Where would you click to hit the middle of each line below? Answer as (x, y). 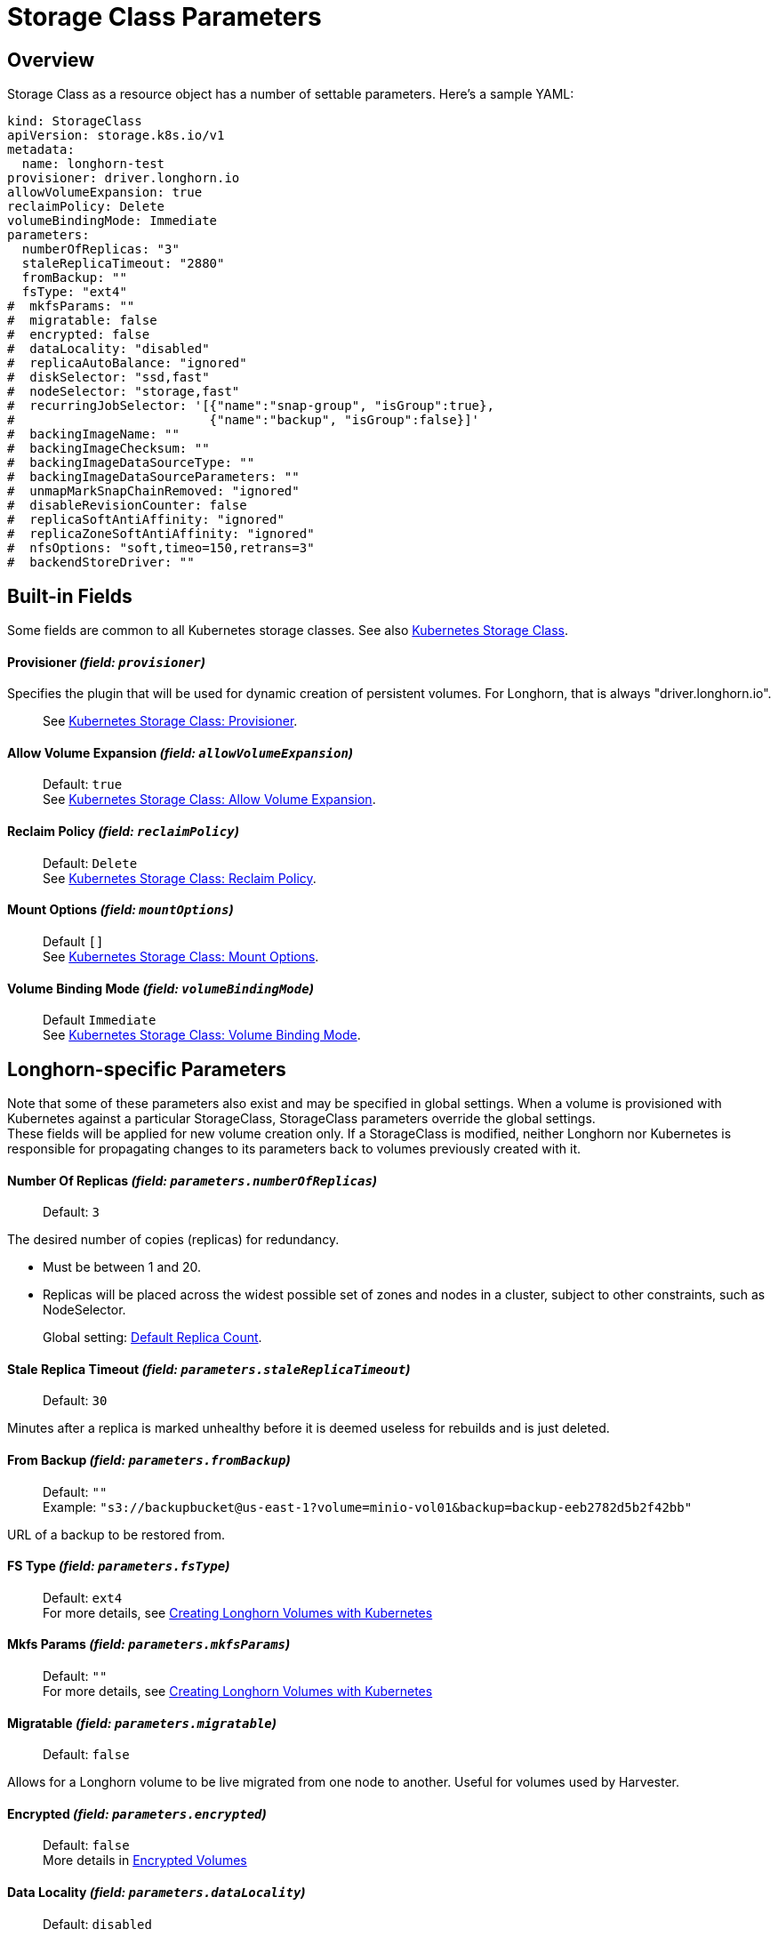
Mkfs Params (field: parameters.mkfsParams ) (149, 1644)
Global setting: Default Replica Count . (152, 1338)
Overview (51, 60)
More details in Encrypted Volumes (145, 1861)
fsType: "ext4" (74, 292)
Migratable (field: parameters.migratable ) (142, 1723)
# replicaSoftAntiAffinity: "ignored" (146, 520)
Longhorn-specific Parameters (147, 1069)
